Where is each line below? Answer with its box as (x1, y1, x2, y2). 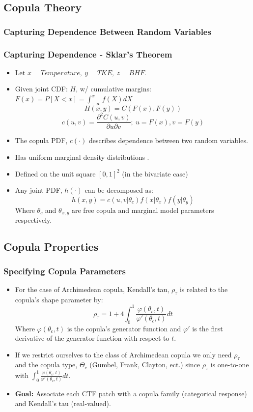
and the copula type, (15, 359, 78, 370)
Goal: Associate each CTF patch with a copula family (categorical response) (15, 388, 247, 399)
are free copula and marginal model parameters (71, 205, 214, 215)
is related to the (179, 284, 228, 294)
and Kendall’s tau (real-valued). (15, 398, 111, 408)
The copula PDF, (15, 135, 68, 146)
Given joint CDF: (15, 84, 68, 94)
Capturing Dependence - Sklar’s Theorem (3, 48, 172, 60)
